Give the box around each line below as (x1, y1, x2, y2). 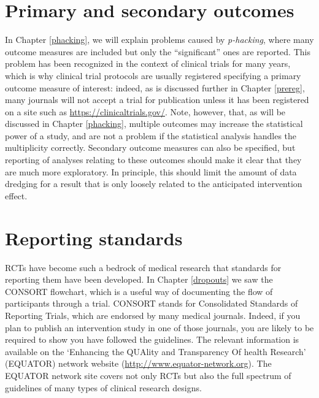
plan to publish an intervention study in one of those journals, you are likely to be (5, 321, 314, 334)
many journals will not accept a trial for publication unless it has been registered (5, 93, 309, 106)
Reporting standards (5, 225, 183, 250)
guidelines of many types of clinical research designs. (5, 381, 202, 394)
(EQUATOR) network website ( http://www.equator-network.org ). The (5, 357, 272, 370)
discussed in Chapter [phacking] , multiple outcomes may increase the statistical (5, 117, 303, 130)
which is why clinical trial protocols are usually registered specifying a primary (5, 69, 301, 82)
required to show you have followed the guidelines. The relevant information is (5, 333, 299, 346)
